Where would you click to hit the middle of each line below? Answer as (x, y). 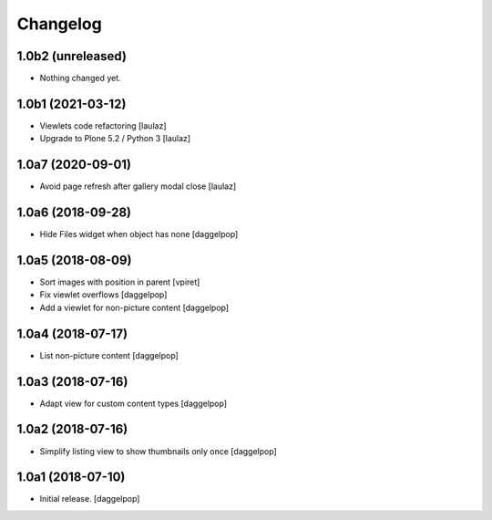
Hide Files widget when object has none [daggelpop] (139, 234)
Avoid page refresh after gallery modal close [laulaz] (138, 186)
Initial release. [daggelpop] (90, 499)
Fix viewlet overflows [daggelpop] (103, 295)
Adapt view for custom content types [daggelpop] (133, 403)
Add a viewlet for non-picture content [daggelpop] (134, 307)
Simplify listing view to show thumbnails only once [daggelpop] (158, 451)
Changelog (59, 24)
